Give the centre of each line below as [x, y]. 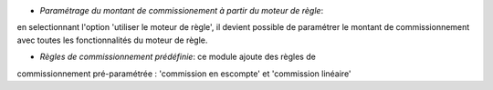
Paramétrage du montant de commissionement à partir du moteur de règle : [182, 10]
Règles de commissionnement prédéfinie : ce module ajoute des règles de [178, 57]
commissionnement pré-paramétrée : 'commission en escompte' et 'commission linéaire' [184, 74]
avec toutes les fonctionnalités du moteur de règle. [112, 40]
